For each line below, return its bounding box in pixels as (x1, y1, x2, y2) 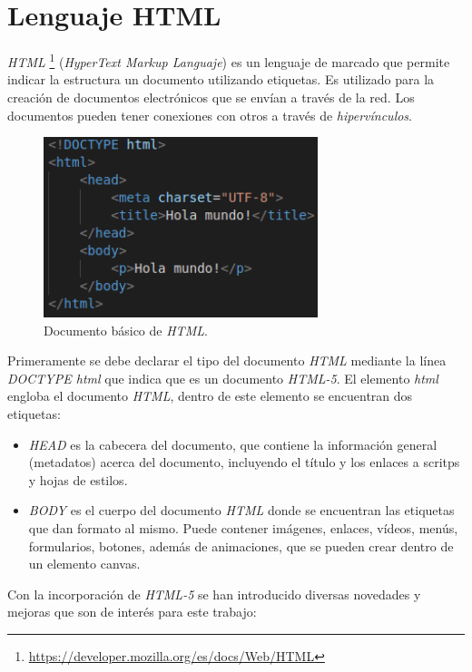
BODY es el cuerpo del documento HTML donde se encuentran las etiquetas (28, 501, 455, 520)
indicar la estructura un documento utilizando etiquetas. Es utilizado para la (7, 70, 435, 89)
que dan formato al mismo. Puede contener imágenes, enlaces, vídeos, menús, (28, 518, 458, 537)
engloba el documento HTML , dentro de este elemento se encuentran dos (7, 386, 413, 405)
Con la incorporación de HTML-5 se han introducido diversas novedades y (7, 584, 421, 603)
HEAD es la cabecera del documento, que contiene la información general (28, 434, 438, 453)
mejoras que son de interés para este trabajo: (7, 602, 257, 621)
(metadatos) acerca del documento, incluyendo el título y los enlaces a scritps (28, 453, 460, 472)
